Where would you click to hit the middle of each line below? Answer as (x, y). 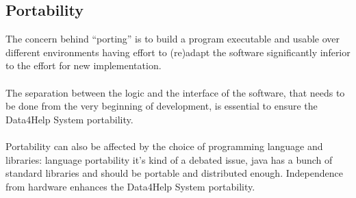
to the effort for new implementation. (84, 65)
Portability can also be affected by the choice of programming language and (164, 146)
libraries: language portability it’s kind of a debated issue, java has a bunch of (169, 159)
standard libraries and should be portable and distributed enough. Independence (174, 173)
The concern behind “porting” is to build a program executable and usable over (173, 39)
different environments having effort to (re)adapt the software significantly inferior (178, 52)
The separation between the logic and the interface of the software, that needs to (175, 92)
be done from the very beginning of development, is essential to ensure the (162, 106)
